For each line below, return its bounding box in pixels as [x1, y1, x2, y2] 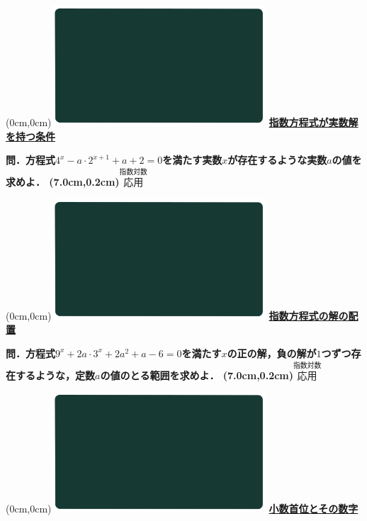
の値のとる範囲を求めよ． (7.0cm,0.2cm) [100, 367, 294, 382]
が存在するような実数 [227, 152, 327, 167]
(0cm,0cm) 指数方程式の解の [6, 308, 349, 323]
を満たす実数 [162, 152, 222, 167]
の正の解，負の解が [227, 345, 317, 360]
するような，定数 [15, 367, 95, 382]
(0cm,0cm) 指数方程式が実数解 [6, 115, 358, 130]
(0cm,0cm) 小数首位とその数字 [6, 501, 358, 516]
